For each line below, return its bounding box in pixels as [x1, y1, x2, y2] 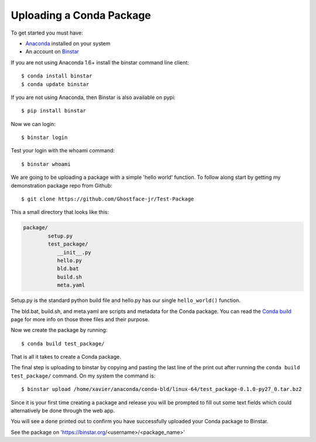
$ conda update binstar [21, 81, 90, 87]
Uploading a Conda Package [11, 9, 152, 22]
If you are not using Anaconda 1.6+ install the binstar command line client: [11, 59, 190, 66]
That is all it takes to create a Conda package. [11, 353, 121, 361]
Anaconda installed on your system [25, 40, 111, 47]
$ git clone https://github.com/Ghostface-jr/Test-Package [21, 196, 194, 202]
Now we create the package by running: [11, 327, 108, 334]
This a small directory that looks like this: [11, 209, 109, 216]
